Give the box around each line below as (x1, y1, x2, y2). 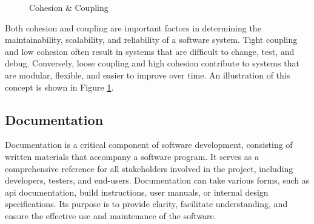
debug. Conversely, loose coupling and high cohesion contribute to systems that (5, 57, 299, 69)
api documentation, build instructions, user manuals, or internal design (5, 185, 269, 198)
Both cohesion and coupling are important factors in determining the (5, 21, 261, 34)
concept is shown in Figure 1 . (5, 80, 114, 93)
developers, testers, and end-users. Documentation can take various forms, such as (5, 174, 310, 187)
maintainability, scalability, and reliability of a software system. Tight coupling (5, 33, 298, 46)
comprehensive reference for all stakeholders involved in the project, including (5, 162, 293, 174)
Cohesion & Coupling (29, 1, 109, 13)
